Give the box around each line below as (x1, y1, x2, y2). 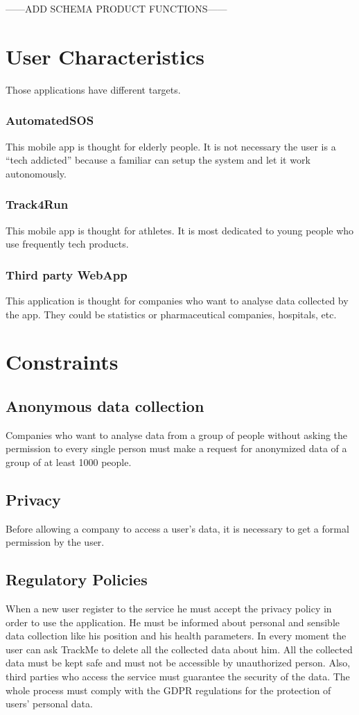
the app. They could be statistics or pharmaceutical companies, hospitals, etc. (6, 307, 337, 321)
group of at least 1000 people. (6, 454, 132, 469)
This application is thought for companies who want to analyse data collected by (6, 293, 349, 307)
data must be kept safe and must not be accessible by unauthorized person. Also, (6, 655, 351, 670)
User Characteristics (6, 42, 204, 70)
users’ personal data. (6, 696, 93, 711)
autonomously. (6, 166, 67, 180)
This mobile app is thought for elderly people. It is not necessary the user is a (6, 139, 336, 153)
